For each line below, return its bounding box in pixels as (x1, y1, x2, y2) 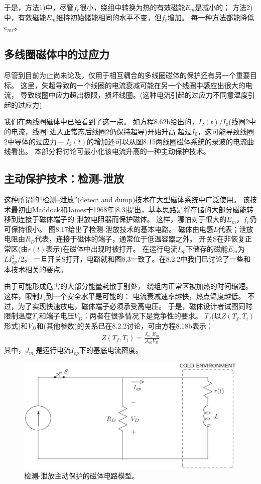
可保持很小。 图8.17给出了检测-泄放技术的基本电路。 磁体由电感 (4, 223, 213, 234)
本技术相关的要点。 (4, 264, 67, 274)
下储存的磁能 (186, 243, 228, 254)
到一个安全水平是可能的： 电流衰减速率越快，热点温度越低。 (46, 291, 245, 301)
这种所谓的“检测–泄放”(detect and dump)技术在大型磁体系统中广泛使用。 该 (4, 194, 250, 204)
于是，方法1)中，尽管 (4, 2, 74, 12)
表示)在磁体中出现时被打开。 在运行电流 (46, 243, 178, 254)
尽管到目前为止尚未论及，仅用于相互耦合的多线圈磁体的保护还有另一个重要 (4, 69, 250, 80)
